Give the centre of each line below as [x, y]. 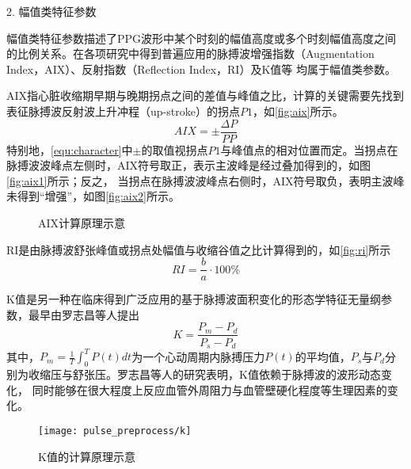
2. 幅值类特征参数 [51, 11]
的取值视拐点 [175, 149]
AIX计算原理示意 [82, 223]
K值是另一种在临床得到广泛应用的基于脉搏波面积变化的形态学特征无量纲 [194, 299]
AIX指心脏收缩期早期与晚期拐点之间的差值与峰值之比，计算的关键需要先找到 [205, 95]
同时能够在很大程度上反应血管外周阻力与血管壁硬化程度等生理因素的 [209, 389]
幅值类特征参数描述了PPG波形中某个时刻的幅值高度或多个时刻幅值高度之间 [202, 38]
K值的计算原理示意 [87, 456]
